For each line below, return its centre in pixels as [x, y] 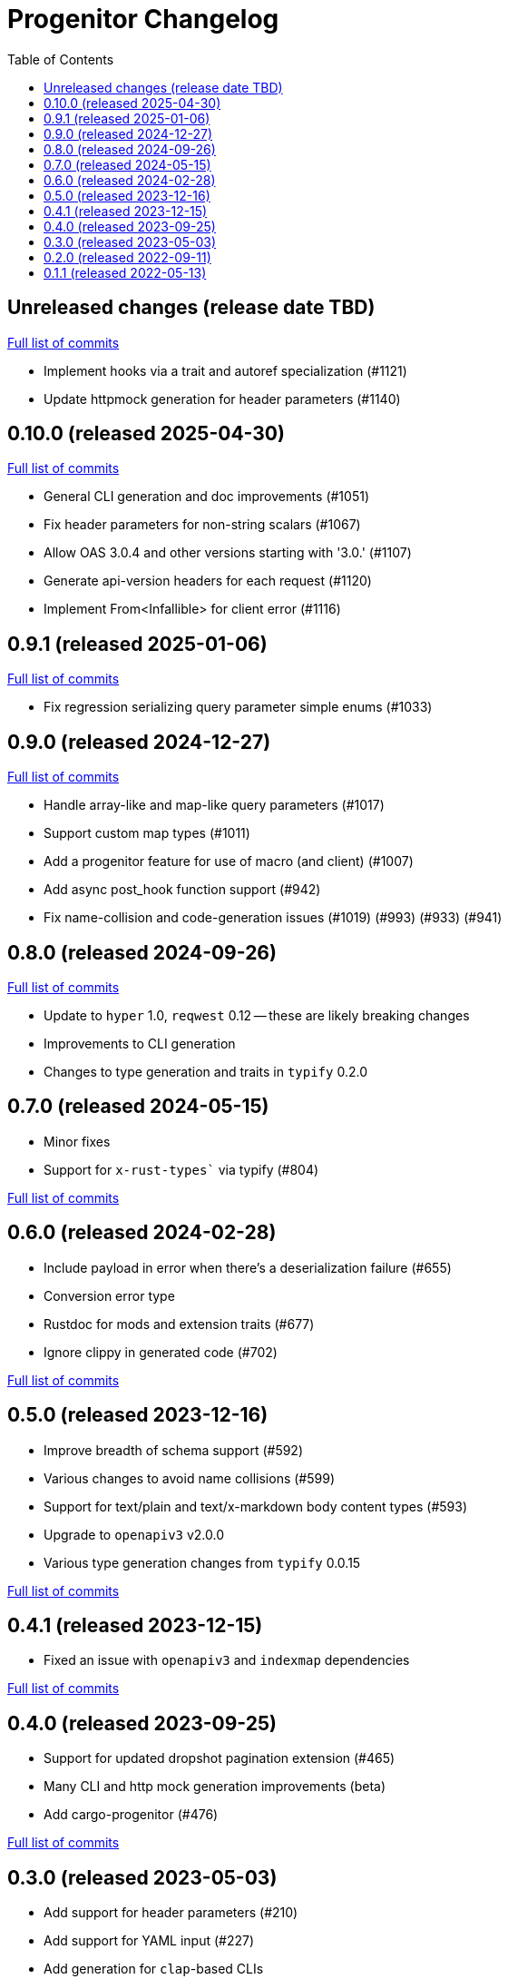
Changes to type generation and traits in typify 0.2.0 [205, 1071]
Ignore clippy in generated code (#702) [161, 1352]
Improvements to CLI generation [140, 1043]
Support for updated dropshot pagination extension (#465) [220, 1758]
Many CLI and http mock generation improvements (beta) [215, 1787]
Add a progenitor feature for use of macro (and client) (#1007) [229, 862]
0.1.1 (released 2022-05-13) [125, 272]
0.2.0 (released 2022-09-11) [127, 257]
